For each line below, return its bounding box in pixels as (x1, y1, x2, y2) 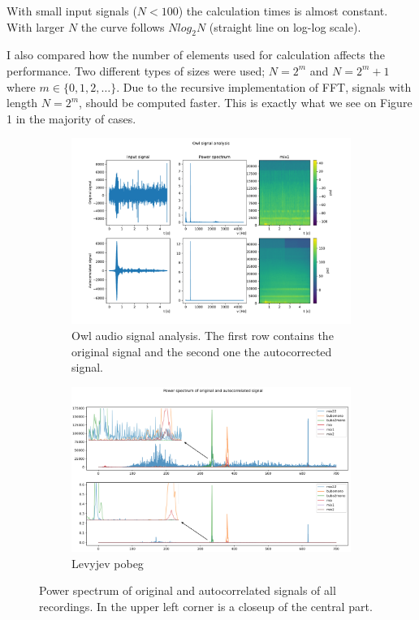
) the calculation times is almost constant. (178, 2, 388, 19)
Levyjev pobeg (71, 554, 144, 571)
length (6, 94, 38, 111)
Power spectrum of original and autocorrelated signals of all (39, 582, 336, 599)
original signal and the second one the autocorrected (71, 342, 332, 360)
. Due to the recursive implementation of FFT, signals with (116, 78, 412, 95)
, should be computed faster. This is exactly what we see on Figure (79, 94, 413, 111)
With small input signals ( (6, 2, 137, 19)
